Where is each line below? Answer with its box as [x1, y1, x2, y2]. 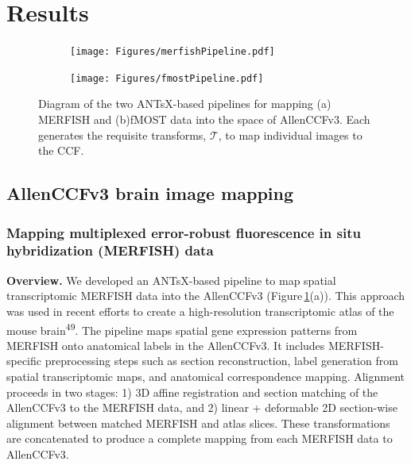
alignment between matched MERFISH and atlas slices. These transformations [6, 414, 390, 431]
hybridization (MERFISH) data [6, 240, 214, 260]
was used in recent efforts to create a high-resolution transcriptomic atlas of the [6, 302, 394, 319]
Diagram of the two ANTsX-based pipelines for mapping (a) [38, 95, 332, 112]
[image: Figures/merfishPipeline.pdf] [70, 46, 275, 58]
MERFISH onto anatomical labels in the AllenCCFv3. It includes [6, 336, 325, 353]
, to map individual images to [218, 126, 363, 143]
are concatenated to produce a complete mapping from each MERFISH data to [6, 430, 393, 447]
